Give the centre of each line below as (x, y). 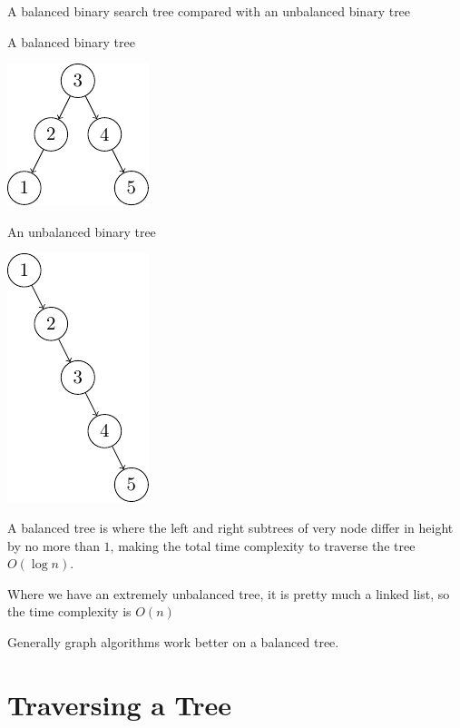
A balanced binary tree (71, 41)
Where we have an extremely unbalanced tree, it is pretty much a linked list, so (229, 593)
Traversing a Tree (120, 704)
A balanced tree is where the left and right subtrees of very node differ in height (230, 527)
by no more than (54, 545)
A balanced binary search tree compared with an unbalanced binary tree (209, 11)
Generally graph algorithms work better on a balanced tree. (173, 641)
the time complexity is (69, 611)
